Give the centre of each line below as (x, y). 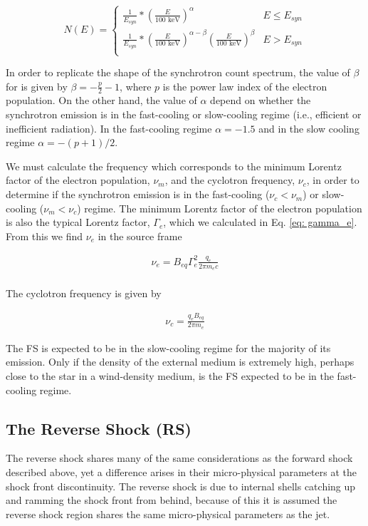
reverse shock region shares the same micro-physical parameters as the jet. (168, 514)
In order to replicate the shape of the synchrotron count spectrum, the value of (178, 72)
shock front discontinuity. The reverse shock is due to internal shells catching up (181, 486)
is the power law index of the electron (245, 86)
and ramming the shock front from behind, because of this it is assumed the (172, 500)
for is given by (37, 86)
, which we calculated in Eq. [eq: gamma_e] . (260, 222)
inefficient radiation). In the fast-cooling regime (109, 128)
